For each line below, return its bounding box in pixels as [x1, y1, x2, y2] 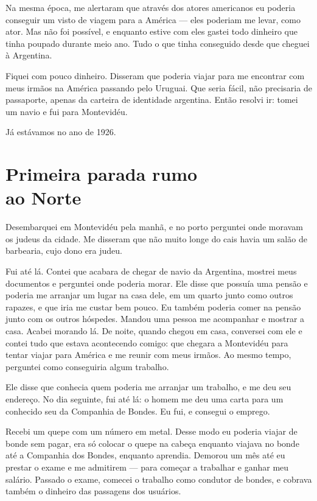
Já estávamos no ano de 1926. [5, 125, 116, 138]
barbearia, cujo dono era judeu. [5, 244, 122, 257]
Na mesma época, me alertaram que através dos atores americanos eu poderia [5, 1, 296, 13]
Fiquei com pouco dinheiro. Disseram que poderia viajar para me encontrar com [5, 69, 305, 82]
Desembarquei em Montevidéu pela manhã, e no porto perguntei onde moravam [5, 220, 303, 233]
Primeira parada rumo [5, 161, 198, 186]
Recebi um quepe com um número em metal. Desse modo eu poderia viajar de [5, 425, 298, 438]
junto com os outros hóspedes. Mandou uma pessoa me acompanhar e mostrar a [5, 312, 305, 325]
